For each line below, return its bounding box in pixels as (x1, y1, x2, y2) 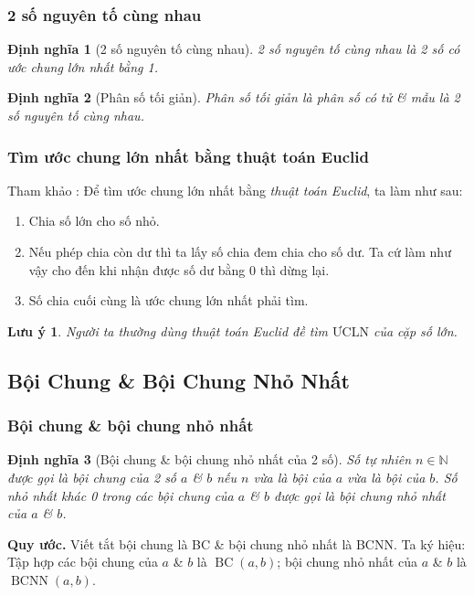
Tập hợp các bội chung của (7, 552, 158, 571)
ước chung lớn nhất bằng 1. (7, 57, 158, 76)
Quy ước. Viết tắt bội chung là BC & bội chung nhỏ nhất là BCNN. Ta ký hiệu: (7, 534, 466, 553)
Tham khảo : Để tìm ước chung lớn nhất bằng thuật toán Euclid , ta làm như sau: (7, 180, 463, 199)
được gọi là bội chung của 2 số (7, 467, 177, 486)
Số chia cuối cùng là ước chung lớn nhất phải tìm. (28, 291, 309, 310)
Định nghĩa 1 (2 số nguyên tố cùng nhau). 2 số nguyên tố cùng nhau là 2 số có (7, 39, 460, 59)
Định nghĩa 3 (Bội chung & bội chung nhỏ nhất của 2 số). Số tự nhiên (7, 450, 412, 469)
